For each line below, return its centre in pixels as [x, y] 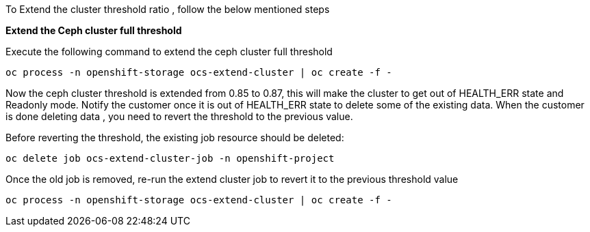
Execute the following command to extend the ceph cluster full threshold [169, 52]
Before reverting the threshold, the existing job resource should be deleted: [175, 137]
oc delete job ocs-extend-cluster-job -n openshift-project [170, 158]
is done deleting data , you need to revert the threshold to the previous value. [179, 116]
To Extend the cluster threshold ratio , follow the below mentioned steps [168, 9]
